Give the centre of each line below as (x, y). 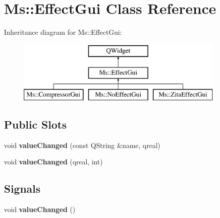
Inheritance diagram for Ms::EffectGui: (63, 32)
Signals (22, 188)
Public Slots (35, 124)
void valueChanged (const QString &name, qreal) (82, 145)
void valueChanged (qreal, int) (54, 162)
